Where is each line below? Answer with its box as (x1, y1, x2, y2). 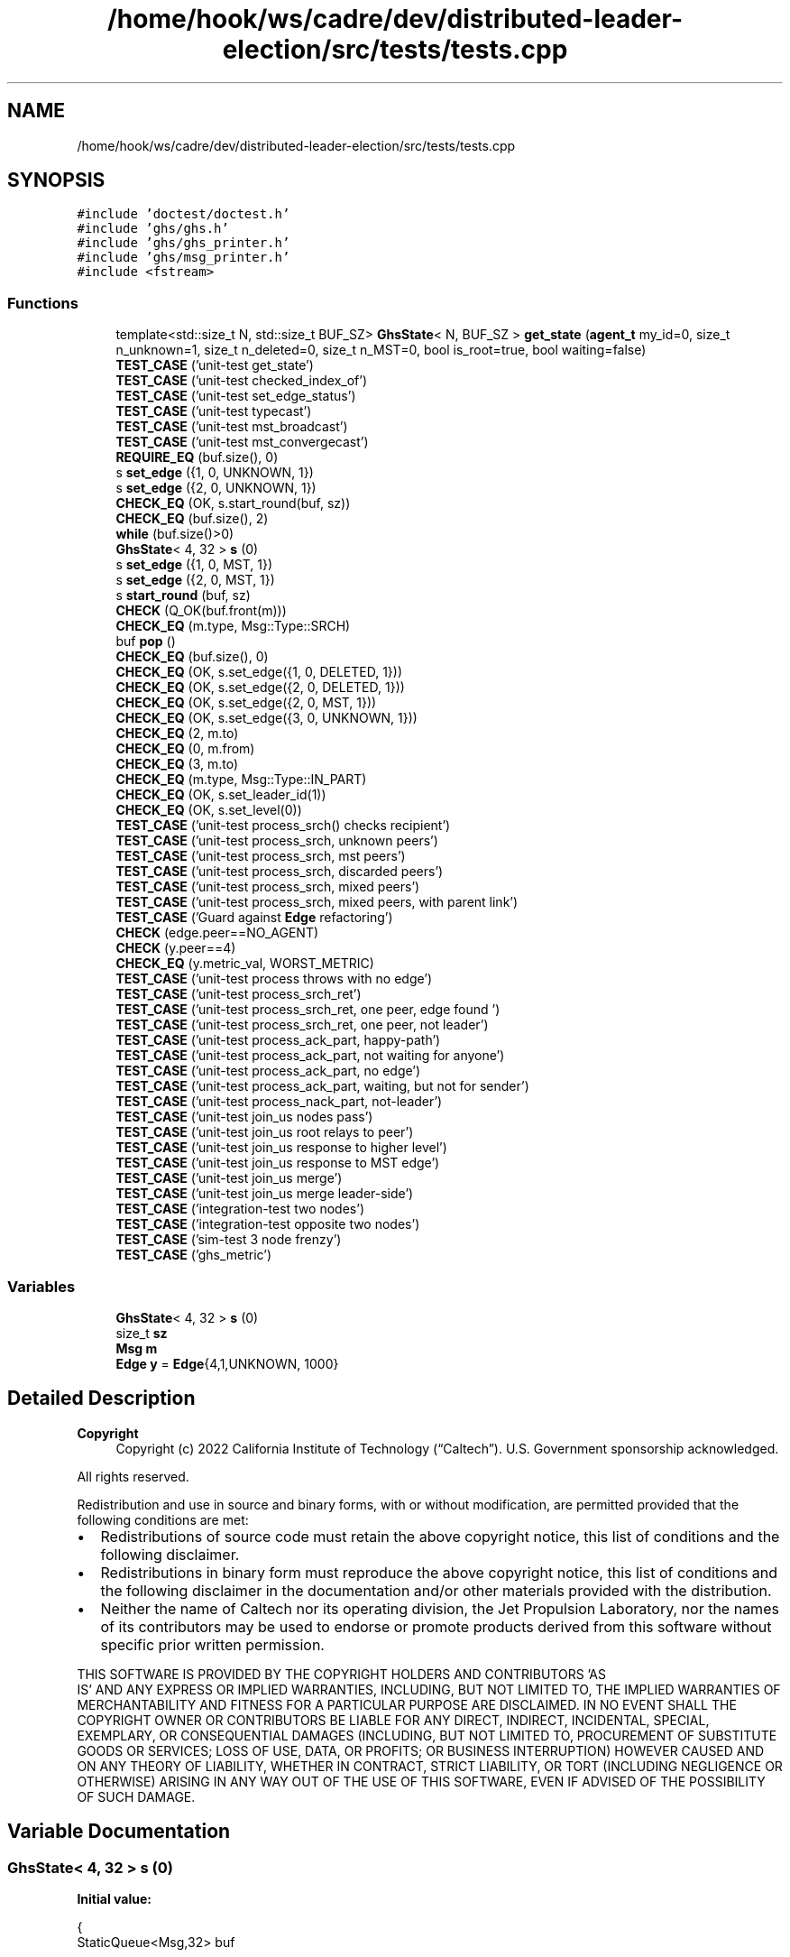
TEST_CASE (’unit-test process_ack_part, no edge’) (115, 1063, 421, 1079)
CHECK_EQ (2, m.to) (115, 725, 239, 742)
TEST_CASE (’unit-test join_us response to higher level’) (115, 1140, 447, 1156)
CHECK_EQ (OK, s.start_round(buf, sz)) (115, 495, 351, 512)
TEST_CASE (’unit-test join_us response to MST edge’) (115, 1155, 440, 1171)
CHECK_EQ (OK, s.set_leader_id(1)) (115, 787, 326, 803)
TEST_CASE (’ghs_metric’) (115, 1247, 272, 1263)
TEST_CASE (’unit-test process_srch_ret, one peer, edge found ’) (115, 1002, 501, 1018)
